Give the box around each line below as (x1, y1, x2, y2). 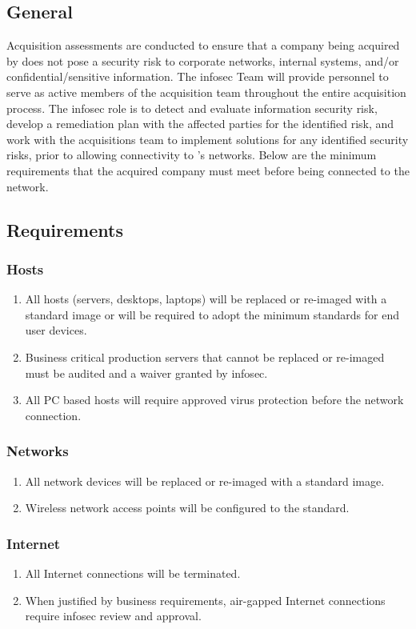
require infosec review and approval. (25, 607, 202, 624)
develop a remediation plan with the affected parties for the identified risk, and (6, 115, 394, 132)
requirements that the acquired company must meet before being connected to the (6, 162, 410, 178)
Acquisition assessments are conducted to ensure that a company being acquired (6, 37, 400, 54)
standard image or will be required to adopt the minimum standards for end (25, 306, 399, 323)
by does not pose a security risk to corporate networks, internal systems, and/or (6, 52, 399, 69)
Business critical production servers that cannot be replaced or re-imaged (25, 348, 385, 365)
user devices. (25, 322, 87, 339)
